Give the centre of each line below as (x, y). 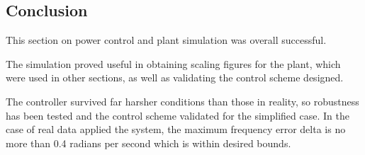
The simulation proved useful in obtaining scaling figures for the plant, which (173, 63)
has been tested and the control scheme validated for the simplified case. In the (178, 115)
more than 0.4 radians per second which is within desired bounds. (148, 143)
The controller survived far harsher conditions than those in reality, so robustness (182, 101)
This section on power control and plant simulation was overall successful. (166, 40)
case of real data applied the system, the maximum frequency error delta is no (176, 129)
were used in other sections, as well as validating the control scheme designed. (175, 77)
